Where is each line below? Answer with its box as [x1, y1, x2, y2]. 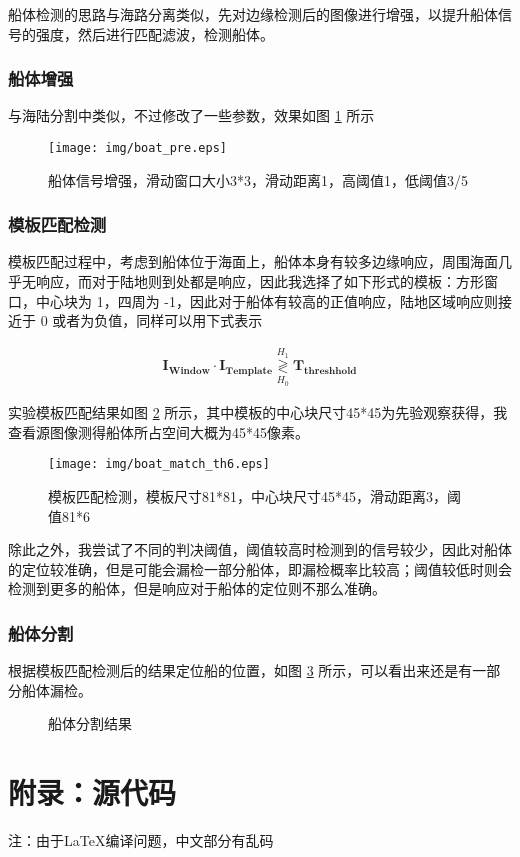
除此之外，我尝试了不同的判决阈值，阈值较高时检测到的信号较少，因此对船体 [8, 539, 512, 560]
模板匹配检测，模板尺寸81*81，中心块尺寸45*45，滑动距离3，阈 [48, 485, 461, 506]
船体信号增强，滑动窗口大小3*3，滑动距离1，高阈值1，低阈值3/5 [48, 169, 468, 190]
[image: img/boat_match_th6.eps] [48, 457, 270, 472]
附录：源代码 [8, 772, 177, 813]
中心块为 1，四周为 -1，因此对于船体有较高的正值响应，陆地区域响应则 [35, 290, 498, 311]
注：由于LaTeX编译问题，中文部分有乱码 [8, 830, 274, 851]
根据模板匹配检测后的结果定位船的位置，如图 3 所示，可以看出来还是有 [8, 660, 473, 681]
